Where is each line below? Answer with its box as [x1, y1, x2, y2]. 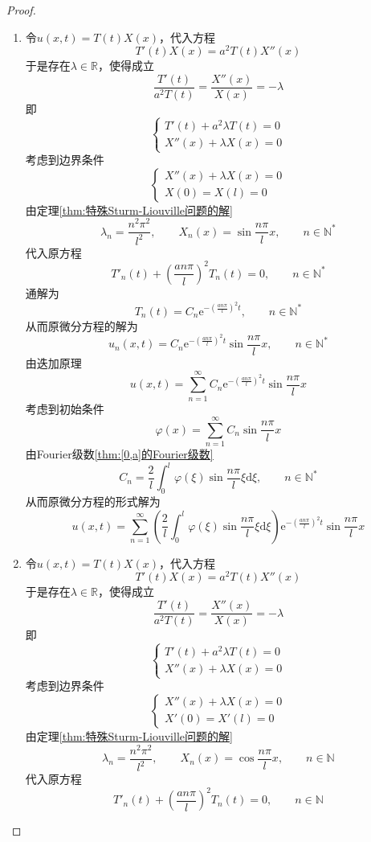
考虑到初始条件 [25, 400, 104, 417]
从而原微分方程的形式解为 [25, 493, 161, 510]
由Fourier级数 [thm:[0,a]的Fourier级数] [25, 446, 214, 462]
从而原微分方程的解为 [25, 317, 138, 334]
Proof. [6, 2, 36, 18]
